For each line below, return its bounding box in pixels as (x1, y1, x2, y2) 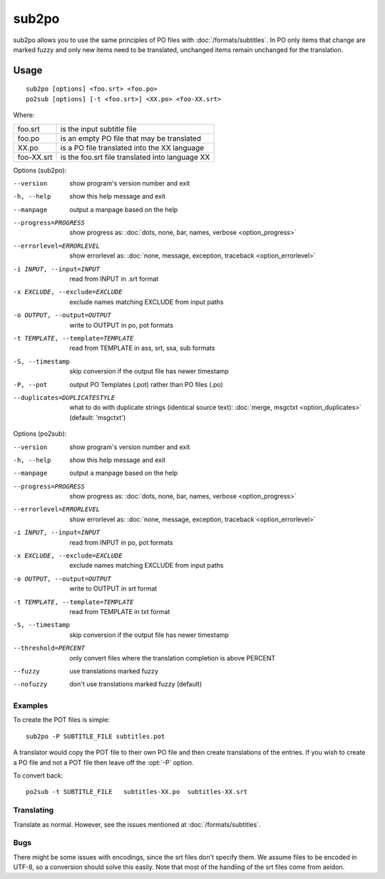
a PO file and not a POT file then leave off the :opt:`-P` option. (13, 758, 194, 767)
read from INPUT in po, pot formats (69, 538, 173, 546)
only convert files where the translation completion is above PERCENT (69, 653, 276, 662)
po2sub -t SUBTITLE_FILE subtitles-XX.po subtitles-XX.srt (26, 788, 248, 796)
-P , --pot (13, 381, 48, 388)
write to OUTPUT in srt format (69, 584, 158, 593)
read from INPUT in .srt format (69, 275, 159, 283)
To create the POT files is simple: (13, 715, 111, 724)
